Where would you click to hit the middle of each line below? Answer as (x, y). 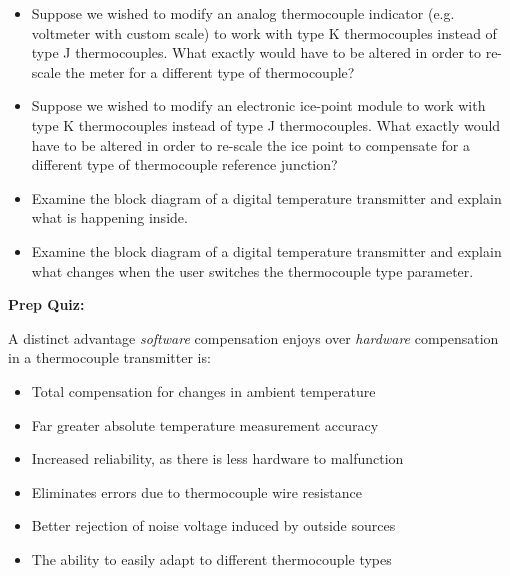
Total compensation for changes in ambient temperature (203, 390)
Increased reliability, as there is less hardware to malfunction (217, 458)
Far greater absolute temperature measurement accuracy (205, 424)
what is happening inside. (109, 217)
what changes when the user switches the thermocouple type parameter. (252, 270)
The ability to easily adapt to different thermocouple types (211, 558)
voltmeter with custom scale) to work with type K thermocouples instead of (264, 32)
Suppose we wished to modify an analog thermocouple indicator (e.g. (243, 13)
